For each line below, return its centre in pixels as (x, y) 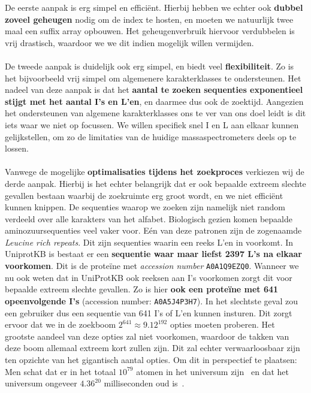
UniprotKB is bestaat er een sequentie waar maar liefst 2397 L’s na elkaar (153, 254)
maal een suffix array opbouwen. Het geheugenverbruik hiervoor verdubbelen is (150, 31)
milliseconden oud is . (144, 383)
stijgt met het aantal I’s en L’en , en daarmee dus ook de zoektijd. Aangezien (154, 101)
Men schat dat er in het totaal (61, 371)
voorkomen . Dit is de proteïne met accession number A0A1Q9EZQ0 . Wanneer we (152, 266)
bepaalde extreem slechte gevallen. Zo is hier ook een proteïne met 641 (142, 289)
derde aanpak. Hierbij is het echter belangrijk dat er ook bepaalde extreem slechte (155, 183)
